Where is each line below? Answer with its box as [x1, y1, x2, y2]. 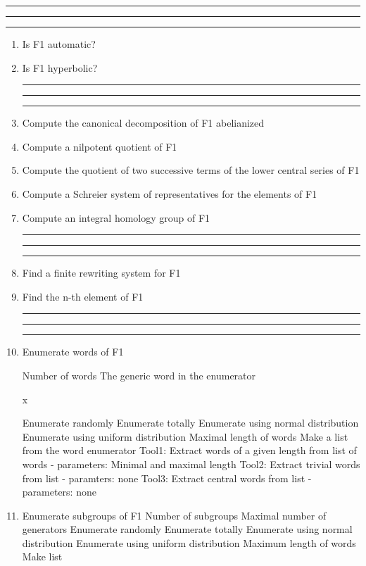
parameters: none [22, 484, 96, 499]
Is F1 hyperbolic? [22, 60, 98, 75]
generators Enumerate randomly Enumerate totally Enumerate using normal [22, 522, 353, 536]
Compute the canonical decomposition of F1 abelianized [22, 115, 265, 130]
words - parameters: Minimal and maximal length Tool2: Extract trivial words [22, 456, 360, 471]
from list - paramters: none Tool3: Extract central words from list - [22, 470, 312, 485]
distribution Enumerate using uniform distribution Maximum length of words [22, 535, 356, 550]
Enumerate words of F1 [22, 344, 124, 359]
